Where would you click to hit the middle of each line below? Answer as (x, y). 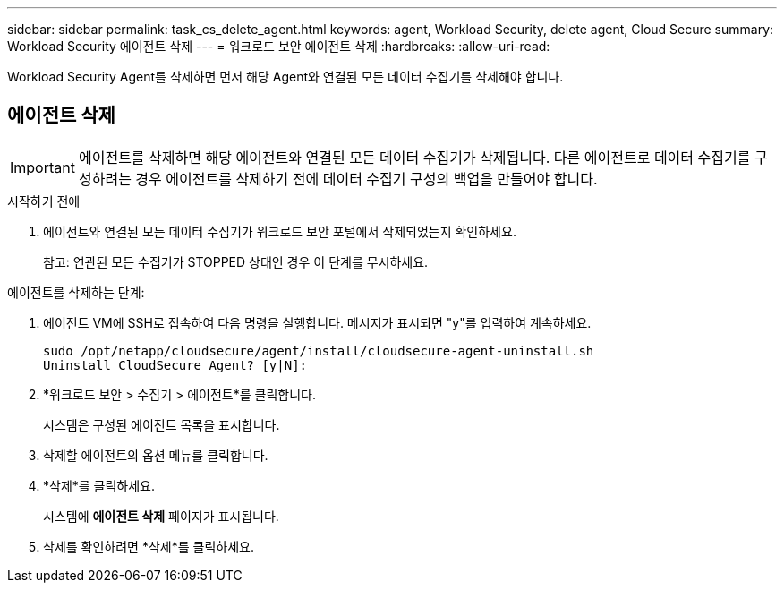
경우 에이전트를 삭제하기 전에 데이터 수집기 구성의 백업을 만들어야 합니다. (366, 179)
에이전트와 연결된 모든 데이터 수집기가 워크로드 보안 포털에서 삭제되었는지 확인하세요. (280, 231)
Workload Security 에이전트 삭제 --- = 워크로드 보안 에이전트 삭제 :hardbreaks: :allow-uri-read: (279, 46)
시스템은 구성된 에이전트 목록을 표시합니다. (162, 424)
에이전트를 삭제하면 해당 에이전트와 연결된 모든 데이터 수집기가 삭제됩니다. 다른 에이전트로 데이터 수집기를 (414, 157)
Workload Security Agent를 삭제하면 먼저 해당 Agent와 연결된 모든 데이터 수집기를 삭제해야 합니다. (285, 77)
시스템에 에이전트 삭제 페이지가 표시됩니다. (161, 516)
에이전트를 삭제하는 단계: (76, 292)
